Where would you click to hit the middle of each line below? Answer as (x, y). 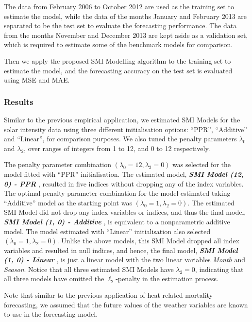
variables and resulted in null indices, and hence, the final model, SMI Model (121, 250)
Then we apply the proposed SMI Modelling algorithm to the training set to (118, 60)
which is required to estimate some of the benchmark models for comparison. (118, 44)
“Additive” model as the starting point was (68, 202)
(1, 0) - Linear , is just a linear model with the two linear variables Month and (125, 260)
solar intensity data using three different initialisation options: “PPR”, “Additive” (126, 129)
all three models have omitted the (54, 279)
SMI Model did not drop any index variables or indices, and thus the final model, (125, 212)
